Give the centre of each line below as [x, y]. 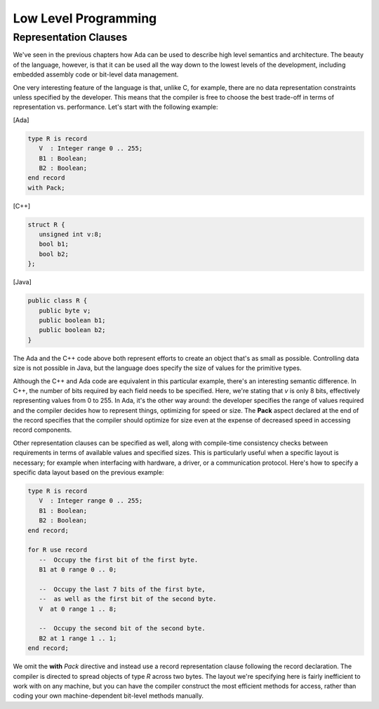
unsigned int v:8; [71, 234]
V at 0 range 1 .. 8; [78, 609]
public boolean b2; [72, 330]
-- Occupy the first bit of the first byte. [119, 559]
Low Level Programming [85, 18]
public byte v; [65, 310]
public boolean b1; [72, 320]
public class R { [58, 301]
